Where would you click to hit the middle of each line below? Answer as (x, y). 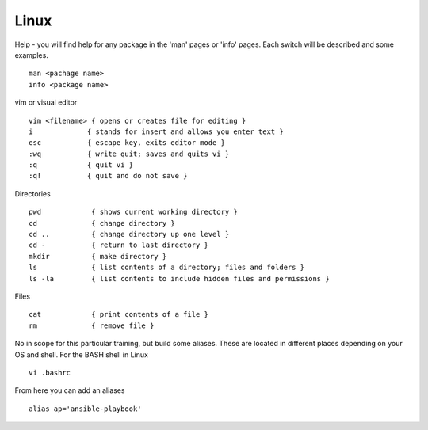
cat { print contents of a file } (119, 314)
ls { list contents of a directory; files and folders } (167, 268)
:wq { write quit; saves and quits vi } (129, 154)
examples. (32, 55)
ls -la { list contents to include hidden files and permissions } (179, 278)
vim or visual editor (46, 102)
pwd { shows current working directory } (133, 212)
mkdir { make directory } (98, 256)
